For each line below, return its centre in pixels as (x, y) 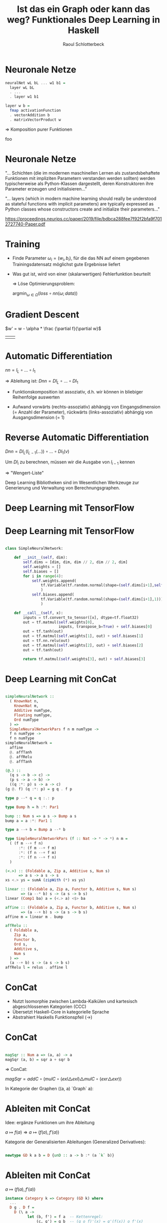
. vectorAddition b (30, 115)
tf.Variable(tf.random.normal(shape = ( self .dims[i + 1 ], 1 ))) (102, 600)
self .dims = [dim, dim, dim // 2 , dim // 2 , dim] (75, 562)
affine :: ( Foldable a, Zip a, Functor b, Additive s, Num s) (71, 907)
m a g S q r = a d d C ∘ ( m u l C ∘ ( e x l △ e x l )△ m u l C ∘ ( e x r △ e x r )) (63, 1079)
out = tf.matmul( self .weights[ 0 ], (59, 622)
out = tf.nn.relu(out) (46, 641)
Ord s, (21, 944)
